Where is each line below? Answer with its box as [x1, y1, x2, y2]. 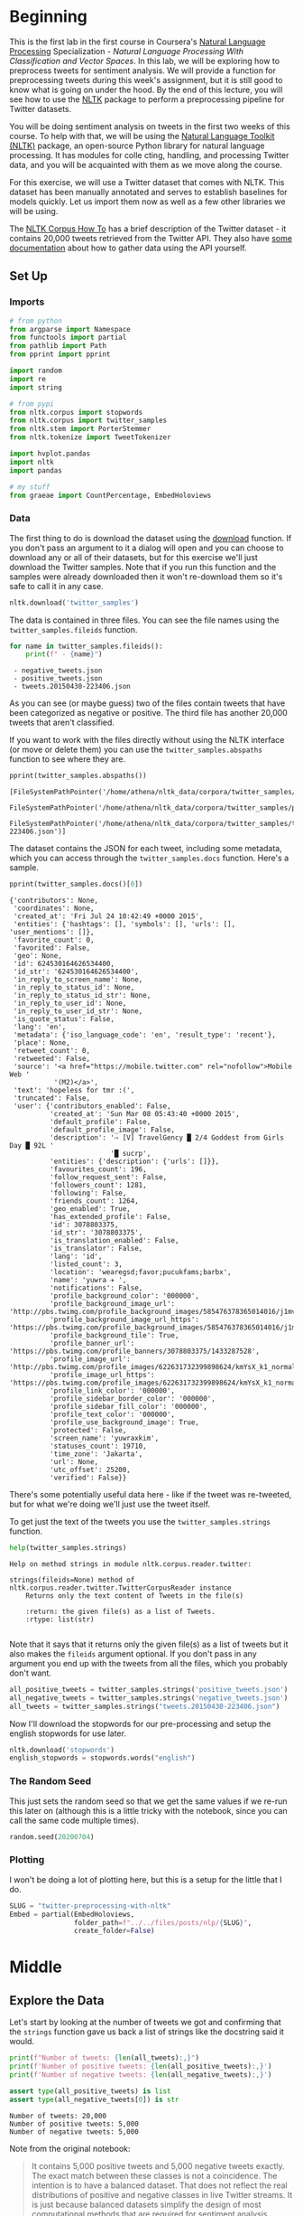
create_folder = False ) [73, 1927, 155, 1936]
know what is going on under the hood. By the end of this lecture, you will [9, 84, 283, 95]
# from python [9, 316, 63, 325]
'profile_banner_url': [49, 1339, 135, 1348]
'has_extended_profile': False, [49, 1213, 171, 1222]
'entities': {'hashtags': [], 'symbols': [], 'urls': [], [13, 920, 236, 929]
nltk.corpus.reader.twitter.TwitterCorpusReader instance [9, 1583, 232, 1592]
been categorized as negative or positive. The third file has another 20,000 [9, 708, 289, 718]
